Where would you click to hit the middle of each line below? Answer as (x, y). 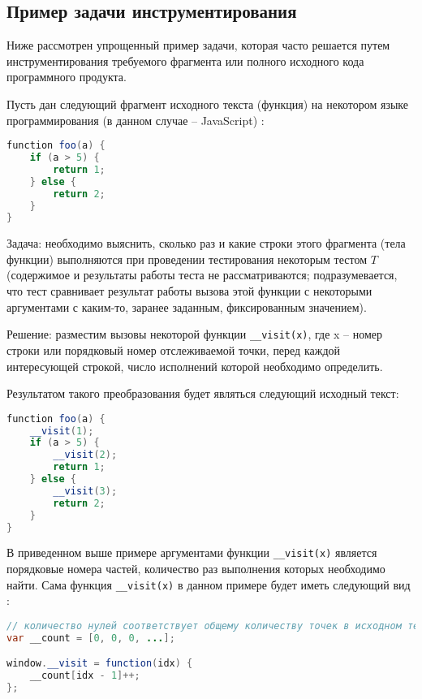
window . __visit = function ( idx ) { (100, 664)
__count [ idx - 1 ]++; (85, 676)
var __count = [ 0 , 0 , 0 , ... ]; (91, 638)
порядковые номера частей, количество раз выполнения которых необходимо (196, 569)
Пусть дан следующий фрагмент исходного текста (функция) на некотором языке (208, 104)
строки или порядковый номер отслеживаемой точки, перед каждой (173, 349)
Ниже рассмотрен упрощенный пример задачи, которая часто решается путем (198, 45)
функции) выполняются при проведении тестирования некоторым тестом (187, 259)
